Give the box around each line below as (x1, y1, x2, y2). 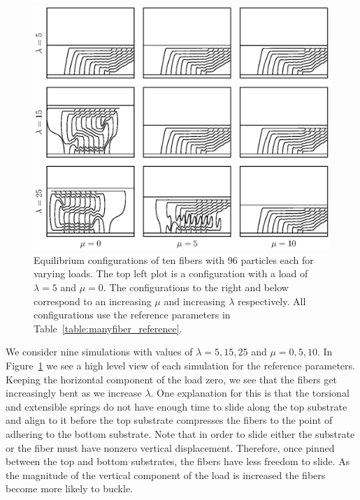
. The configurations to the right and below (103, 280, 289, 295)
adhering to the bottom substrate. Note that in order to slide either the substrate (6, 427, 355, 441)
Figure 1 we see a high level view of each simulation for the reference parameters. (6, 358, 355, 373)
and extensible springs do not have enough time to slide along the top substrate (6, 399, 347, 413)
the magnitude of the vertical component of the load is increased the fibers (6, 467, 326, 482)
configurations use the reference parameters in (34, 307, 231, 322)
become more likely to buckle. (6, 481, 134, 496)
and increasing (164, 293, 226, 308)
